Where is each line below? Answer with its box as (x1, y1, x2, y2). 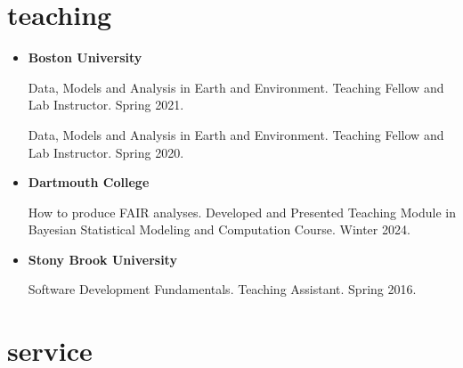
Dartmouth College (28, 173, 150, 192)
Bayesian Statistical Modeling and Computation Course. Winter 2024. (28, 220, 410, 239)
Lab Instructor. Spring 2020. (28, 143, 184, 161)
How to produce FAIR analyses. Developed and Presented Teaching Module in (28, 202, 456, 221)
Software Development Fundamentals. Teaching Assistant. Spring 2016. (28, 280, 417, 298)
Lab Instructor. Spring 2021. (28, 95, 184, 114)
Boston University (28, 48, 142, 67)
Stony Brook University (28, 249, 177, 268)
